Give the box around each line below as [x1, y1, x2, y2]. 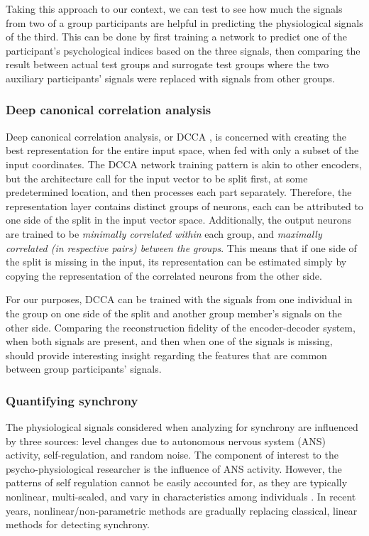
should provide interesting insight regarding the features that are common [6, 347, 327, 362]
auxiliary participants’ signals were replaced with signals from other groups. [6, 70, 335, 85]
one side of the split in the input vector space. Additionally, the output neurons [6, 212, 351, 227]
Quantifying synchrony [6, 391, 138, 409]
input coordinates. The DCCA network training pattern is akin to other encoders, [6, 156, 362, 171]
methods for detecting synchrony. [6, 517, 150, 532]
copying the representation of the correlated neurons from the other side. [6, 268, 322, 283]
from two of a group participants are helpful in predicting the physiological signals [6, 15, 363, 30]
